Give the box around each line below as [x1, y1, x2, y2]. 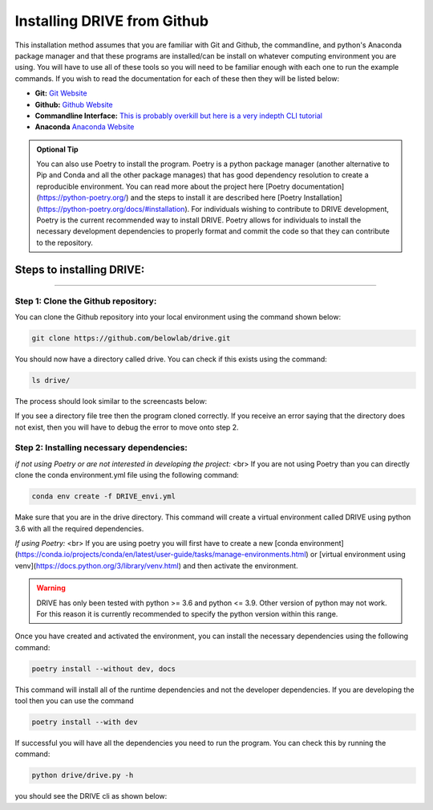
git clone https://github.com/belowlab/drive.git [31, 333, 231, 343]
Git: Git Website [34, 88, 87, 98]
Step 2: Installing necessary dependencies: [14, 442, 188, 454]
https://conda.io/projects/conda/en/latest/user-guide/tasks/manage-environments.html [17, 550, 306, 560]
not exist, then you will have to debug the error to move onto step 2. [14, 422, 240, 432]
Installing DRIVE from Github [14, 12, 208, 30]
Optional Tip [36, 144, 79, 154]
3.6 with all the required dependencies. [14, 523, 144, 533]
